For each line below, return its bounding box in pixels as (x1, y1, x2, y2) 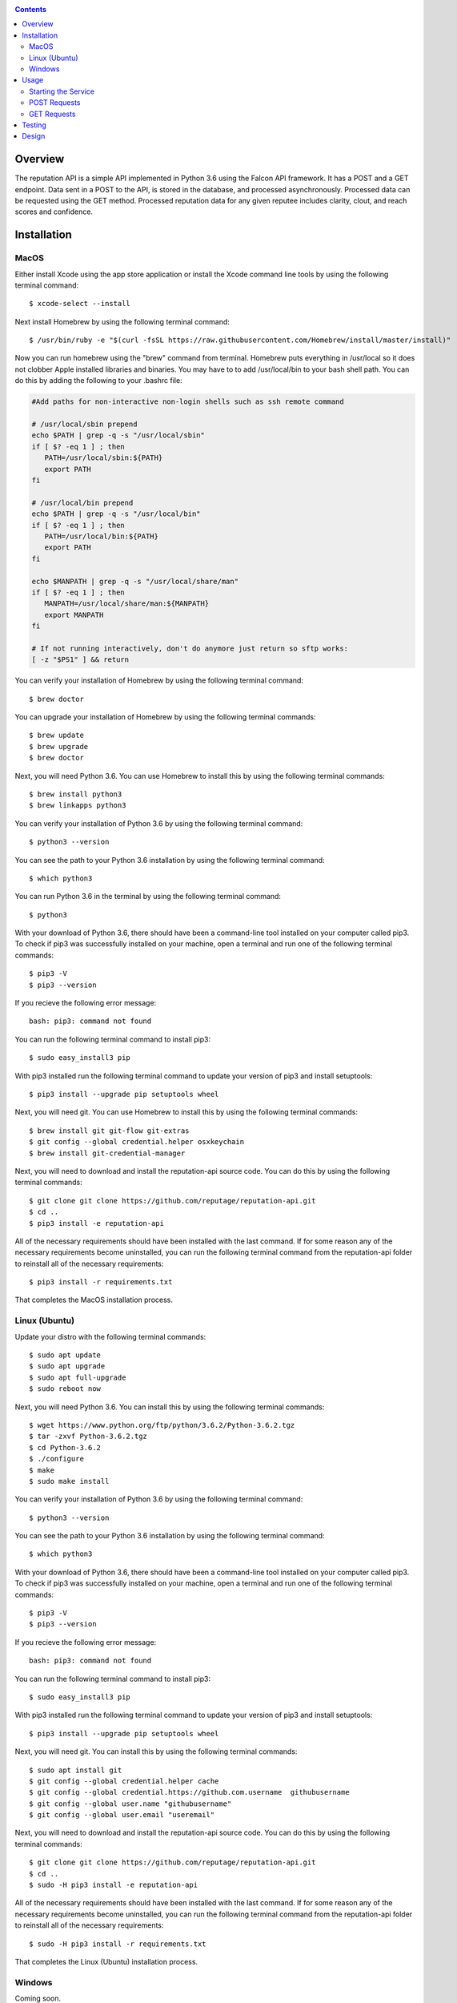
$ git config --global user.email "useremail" (29, 1811, 215, 1820)
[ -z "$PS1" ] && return (31, 655, 130, 664)
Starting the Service (29, 87, 95, 96)
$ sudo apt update (29, 1350, 102, 1360)
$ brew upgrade (29, 742, 89, 751)
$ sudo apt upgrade (29, 1362, 106, 1371)
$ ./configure (29, 1454, 84, 1464)
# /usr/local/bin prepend (31, 498, 134, 507)
